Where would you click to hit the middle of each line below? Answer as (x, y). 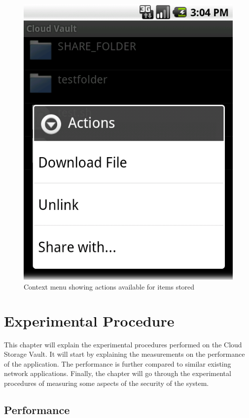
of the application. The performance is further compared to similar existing (118, 363)
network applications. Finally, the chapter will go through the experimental (118, 373)
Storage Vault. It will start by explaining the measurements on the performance (124, 354)
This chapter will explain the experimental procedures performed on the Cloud (123, 344)
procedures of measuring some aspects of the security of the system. (107, 383)
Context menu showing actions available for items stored (109, 286)
